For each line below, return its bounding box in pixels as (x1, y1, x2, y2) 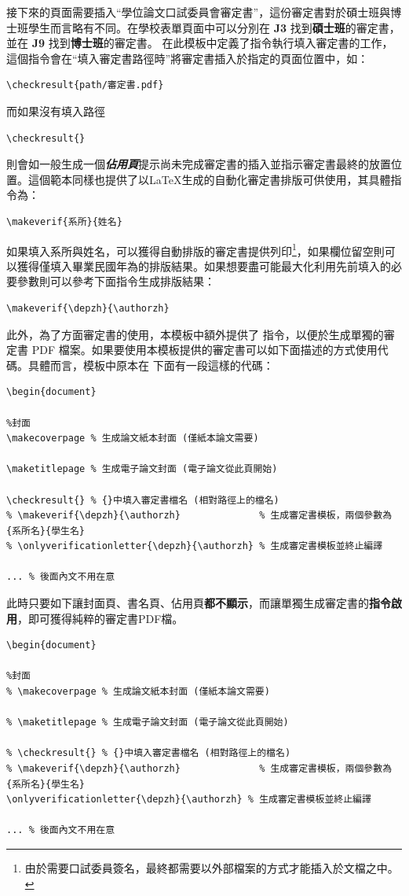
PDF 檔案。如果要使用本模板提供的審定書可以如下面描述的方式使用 (31, 341, 378, 358)
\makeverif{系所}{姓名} (6, 216, 122, 227)
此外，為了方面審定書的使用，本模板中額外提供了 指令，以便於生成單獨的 (6, 326, 384, 342)
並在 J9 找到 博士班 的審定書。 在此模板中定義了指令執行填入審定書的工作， (6, 35, 393, 51)
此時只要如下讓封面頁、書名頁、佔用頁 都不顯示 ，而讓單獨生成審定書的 (6, 595, 369, 611)
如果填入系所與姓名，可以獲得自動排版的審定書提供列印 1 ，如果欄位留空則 (6, 240, 385, 259)
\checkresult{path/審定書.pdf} (6, 79, 164, 91)
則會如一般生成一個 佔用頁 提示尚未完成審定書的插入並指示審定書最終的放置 (6, 156, 391, 172)
